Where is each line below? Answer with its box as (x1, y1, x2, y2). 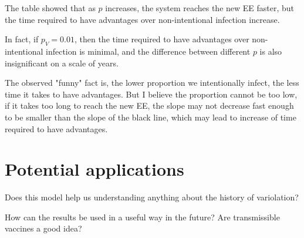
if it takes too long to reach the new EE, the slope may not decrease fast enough (5, 99, 294, 112)
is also (259, 45, 282, 57)
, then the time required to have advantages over (74, 33, 249, 45)
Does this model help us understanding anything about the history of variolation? (5, 191, 299, 203)
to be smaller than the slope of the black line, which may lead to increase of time (5, 110, 296, 123)
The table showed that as (5, 2, 96, 14)
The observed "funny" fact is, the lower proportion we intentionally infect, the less (5, 76, 299, 89)
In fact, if (5, 33, 39, 45)
